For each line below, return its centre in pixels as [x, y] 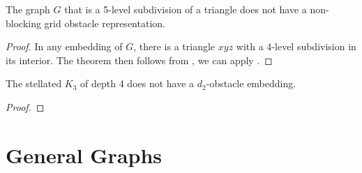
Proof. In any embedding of [64, 46]
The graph [28, 9]
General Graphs [84, 155]
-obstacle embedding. [251, 83]
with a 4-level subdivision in [296, 46]
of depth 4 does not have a [137, 83]
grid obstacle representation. [105, 23]
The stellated [34, 83]
